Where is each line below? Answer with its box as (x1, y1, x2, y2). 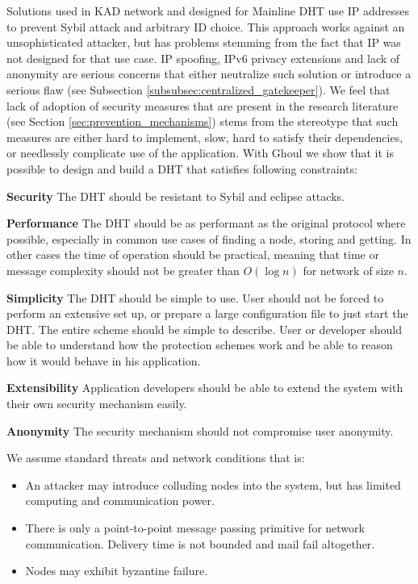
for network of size (303, 261, 394, 278)
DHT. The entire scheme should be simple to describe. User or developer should (6, 320, 403, 337)
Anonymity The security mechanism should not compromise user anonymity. (6, 422, 394, 439)
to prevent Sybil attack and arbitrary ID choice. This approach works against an (6, 18, 405, 35)
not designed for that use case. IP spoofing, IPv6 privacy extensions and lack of (6, 49, 400, 66)
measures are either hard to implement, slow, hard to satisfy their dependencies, (6, 128, 403, 145)
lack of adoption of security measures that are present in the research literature (6, 97, 399, 114)
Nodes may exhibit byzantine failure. (25, 562, 208, 579)
